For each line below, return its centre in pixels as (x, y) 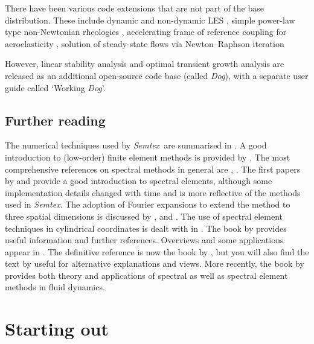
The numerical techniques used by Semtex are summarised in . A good (136, 145)
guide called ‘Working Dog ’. (55, 87)
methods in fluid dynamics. (55, 287)
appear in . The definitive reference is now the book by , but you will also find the (157, 251)
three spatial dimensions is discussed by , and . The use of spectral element (144, 216)
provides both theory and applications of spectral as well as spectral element (146, 275)
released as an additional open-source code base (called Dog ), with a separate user (157, 75)
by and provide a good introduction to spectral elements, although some (139, 181)
